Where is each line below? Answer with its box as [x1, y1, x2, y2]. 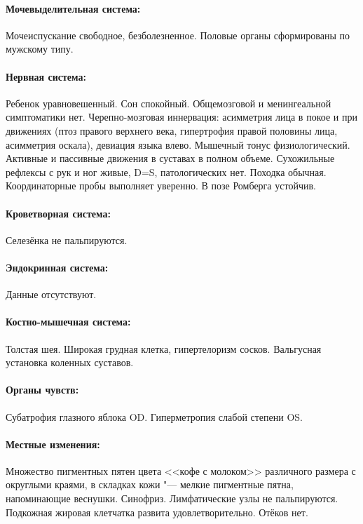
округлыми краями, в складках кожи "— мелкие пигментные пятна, [6, 477, 294, 492]
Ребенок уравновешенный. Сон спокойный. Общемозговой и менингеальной [6, 95, 331, 110]
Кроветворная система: [6, 206, 111, 220]
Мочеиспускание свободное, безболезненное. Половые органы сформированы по [6, 27, 350, 42]
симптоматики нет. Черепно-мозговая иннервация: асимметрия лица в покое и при [6, 109, 357, 124]
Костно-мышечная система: [6, 314, 131, 329]
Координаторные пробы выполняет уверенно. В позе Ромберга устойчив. [6, 178, 316, 193]
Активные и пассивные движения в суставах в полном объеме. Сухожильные [6, 151, 335, 166]
